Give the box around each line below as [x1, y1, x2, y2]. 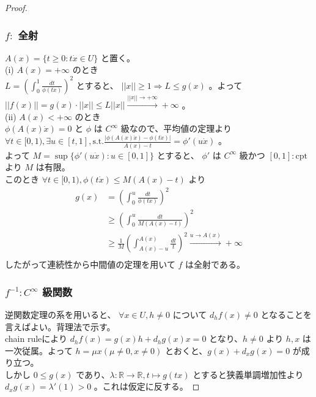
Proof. [5, 1, 28, 13]
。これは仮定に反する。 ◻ [94, 380, 200, 393]
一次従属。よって [5, 344, 73, 357]
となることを [260, 308, 312, 320]
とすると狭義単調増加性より [193, 368, 304, 380]
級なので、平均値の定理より [120, 122, 232, 135]
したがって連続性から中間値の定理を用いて [5, 258, 175, 271]
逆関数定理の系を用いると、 [5, 308, 116, 320]
